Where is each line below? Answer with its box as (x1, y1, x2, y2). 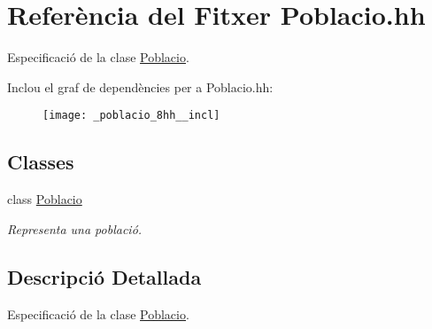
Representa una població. (7, 219, 143, 238)
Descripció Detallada (7, 262, 202, 290)
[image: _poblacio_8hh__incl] (42, 109, 220, 122)
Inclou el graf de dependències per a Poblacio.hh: (7, 77, 274, 96)
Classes (7, 148, 74, 176)
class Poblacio (7, 190, 82, 208)
